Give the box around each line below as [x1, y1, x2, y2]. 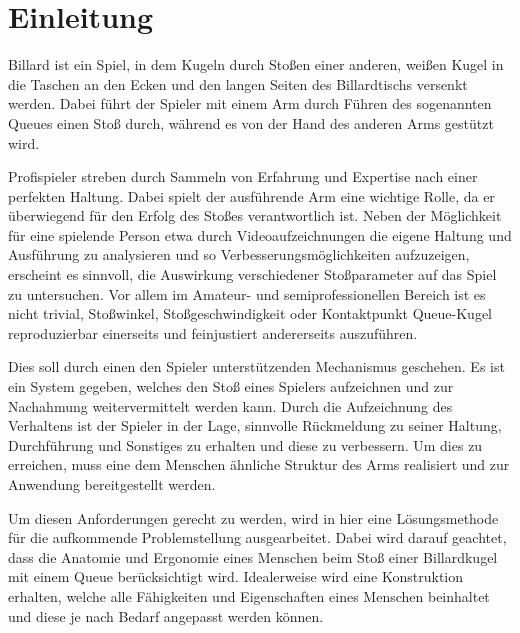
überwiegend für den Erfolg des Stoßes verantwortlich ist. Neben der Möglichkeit [8, 205, 502, 226]
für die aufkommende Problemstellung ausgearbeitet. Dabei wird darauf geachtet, [8, 527, 507, 548]
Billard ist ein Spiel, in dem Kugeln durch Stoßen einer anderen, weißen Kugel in [8, 54, 504, 75]
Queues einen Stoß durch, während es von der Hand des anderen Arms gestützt [8, 112, 494, 133]
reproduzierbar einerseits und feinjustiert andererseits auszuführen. [8, 322, 418, 343]
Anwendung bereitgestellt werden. [8, 474, 216, 494]
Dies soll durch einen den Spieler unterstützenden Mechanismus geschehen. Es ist [8, 356, 505, 377]
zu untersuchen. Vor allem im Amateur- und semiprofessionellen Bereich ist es [8, 283, 486, 304]
